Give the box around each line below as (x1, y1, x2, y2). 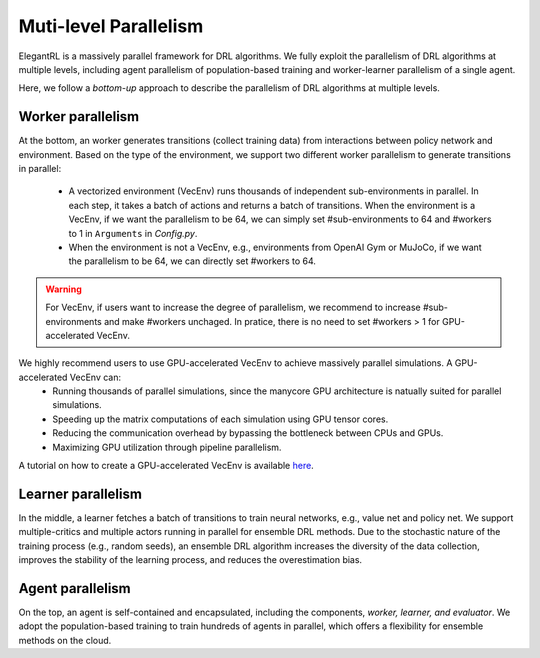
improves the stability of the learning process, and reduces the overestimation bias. (18, 554, 363, 566)
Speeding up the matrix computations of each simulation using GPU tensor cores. (52, 413, 389, 425)
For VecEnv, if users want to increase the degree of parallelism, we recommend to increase (45, 301, 421, 314)
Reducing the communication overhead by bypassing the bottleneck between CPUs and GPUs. (52, 427, 444, 439)
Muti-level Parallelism (18, 15, 204, 37)
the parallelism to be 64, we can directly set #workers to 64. (68, 255, 317, 267)
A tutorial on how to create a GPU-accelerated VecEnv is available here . (18, 460, 314, 472)
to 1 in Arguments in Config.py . (68, 227, 198, 239)
